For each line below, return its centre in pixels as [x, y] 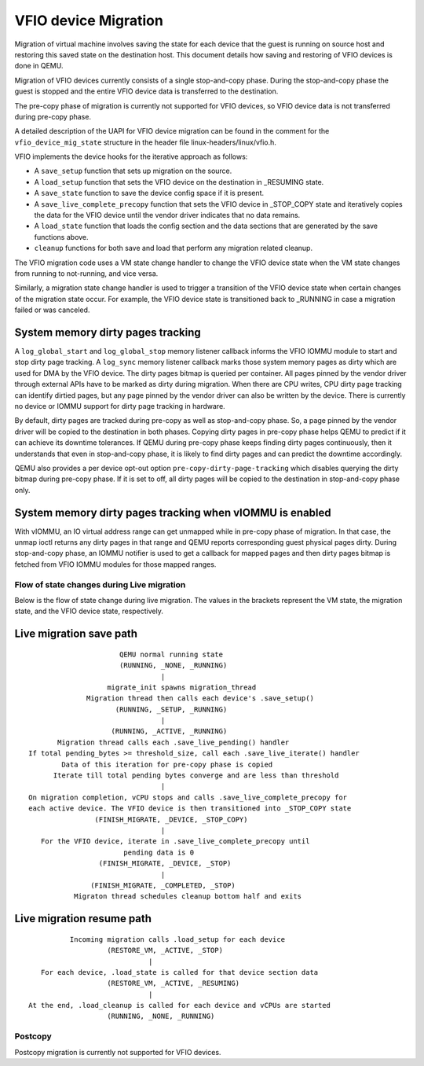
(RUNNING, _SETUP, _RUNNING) [171, 709]
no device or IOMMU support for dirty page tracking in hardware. [120, 406]
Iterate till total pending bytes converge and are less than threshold [196, 776]
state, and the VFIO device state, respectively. [89, 611]
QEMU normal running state [171, 654]
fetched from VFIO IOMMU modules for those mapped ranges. [115, 564]
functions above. [62, 237]
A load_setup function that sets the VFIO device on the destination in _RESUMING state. [179, 182]
